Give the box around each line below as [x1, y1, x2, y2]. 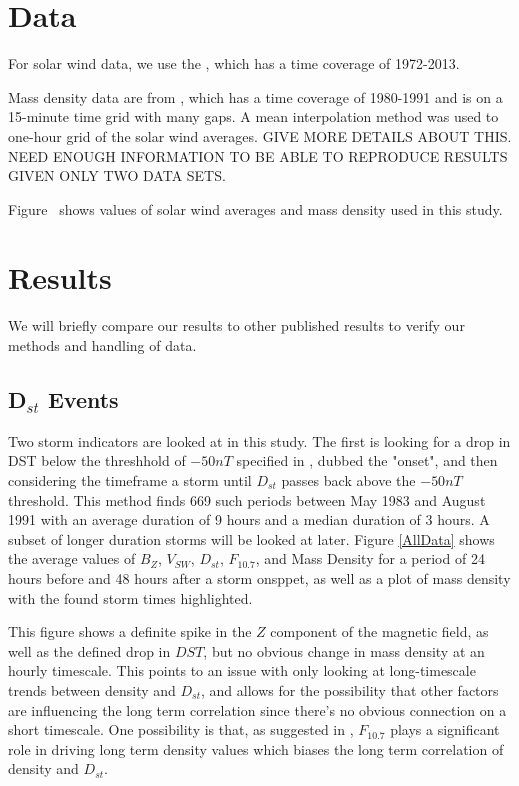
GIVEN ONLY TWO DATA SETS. [8, 165, 226, 186]
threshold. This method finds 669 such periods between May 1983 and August [8, 489, 486, 510]
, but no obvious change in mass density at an [203, 640, 485, 661]
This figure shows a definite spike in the [8, 621, 252, 642]
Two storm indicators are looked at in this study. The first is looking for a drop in [8, 430, 511, 451]
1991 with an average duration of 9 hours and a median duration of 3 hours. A [8, 509, 490, 530]
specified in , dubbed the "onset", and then [236, 450, 498, 471]
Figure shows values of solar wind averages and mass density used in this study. [8, 198, 503, 219]
